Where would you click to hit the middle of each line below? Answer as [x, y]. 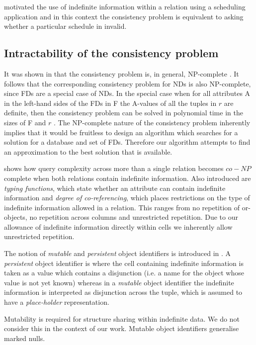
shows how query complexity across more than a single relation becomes [114, 168]
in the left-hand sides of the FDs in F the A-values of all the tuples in [110, 103]
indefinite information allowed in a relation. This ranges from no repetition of [122, 207]
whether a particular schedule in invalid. [65, 26]
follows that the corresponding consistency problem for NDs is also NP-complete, [128, 83]
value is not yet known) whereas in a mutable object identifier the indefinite [119, 282]
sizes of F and [25, 122]
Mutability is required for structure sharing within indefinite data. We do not [122, 318]
